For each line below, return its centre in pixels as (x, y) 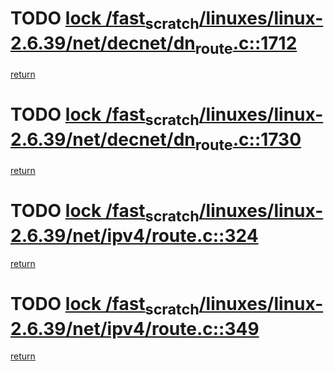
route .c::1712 (246, 45)
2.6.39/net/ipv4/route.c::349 (135, 328)
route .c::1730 (248, 141)
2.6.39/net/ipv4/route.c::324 (134, 236)
